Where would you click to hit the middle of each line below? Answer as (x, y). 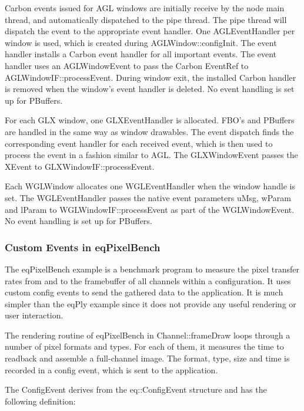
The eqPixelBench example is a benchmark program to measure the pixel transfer (152, 269)
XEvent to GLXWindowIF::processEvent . (80, 166)
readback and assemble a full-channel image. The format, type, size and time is (147, 358)
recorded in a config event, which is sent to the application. (111, 369)
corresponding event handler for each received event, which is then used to (139, 143)
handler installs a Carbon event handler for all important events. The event (141, 54)
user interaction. (34, 315)
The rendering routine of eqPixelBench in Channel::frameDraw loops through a (148, 335)
